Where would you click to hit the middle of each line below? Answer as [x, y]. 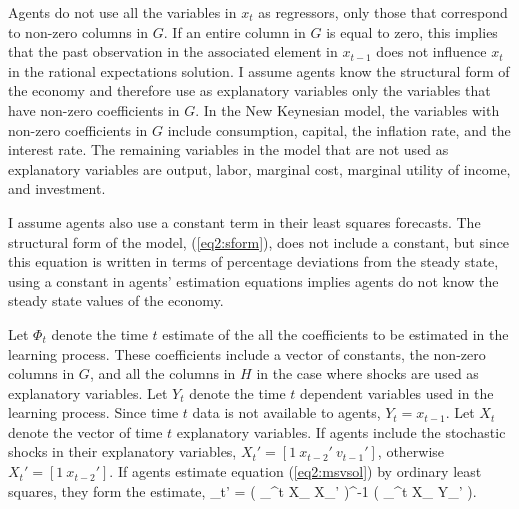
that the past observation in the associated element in [173, 51]
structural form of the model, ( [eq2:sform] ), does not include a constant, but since [259, 241]
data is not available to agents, [286, 412]
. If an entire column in [234, 31]
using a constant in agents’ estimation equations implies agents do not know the [253, 280]
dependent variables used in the [397, 392]
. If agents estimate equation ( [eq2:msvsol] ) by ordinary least [295, 471]
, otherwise [411, 451]
